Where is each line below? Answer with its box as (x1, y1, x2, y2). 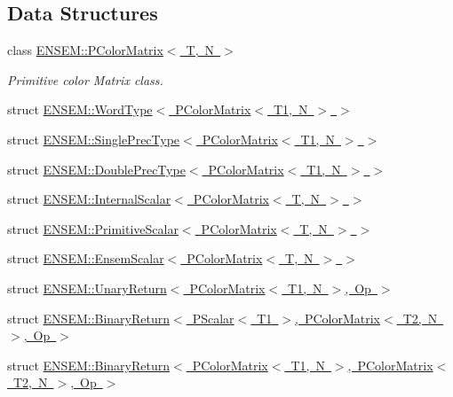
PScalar (192, 308, 234, 327)
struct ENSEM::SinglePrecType (7, 129, 180, 148)
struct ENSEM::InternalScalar (7, 190, 171, 208)
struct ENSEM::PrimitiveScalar (7, 219, 179, 237)
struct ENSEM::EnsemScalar (7, 249, 164, 268)
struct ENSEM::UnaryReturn (7, 278, 167, 297)
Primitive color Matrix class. (7, 70, 163, 89)
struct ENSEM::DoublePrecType (7, 160, 186, 178)
